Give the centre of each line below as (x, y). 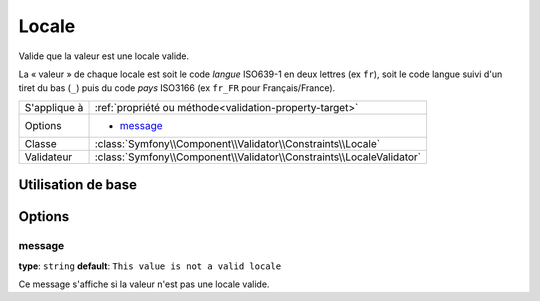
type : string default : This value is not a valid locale (150, 266)
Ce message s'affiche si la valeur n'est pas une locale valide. (144, 284)
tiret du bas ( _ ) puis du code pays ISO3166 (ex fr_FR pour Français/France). (177, 88)
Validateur (48, 157)
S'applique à (54, 107)
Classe (40, 143)
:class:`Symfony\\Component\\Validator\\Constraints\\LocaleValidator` (258, 157)
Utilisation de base (78, 185)
